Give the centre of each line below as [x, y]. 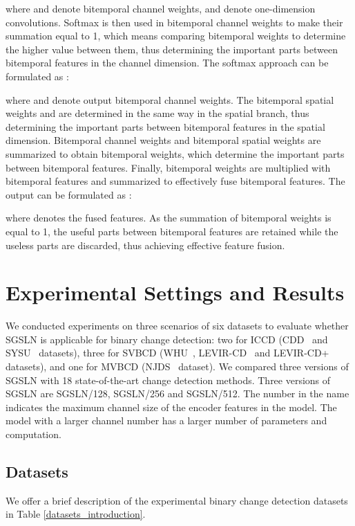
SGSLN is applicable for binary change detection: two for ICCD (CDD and [167, 339]
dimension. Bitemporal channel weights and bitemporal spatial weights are [163, 140]
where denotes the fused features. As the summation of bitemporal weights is [169, 218]
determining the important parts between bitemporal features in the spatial [165, 126]
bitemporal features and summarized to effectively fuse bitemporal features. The [175, 181]
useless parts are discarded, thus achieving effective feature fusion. [145, 245]
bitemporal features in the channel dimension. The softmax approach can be [167, 63]
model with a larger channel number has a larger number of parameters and [166, 420]
